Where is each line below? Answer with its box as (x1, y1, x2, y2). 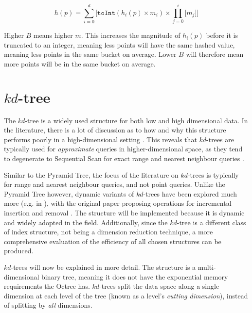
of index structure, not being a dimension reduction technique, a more (4, 227, 213, 237)
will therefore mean (186, 49, 244, 59)
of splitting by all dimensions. (4, 300, 92, 310)
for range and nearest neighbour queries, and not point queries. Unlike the (4, 179, 225, 189)
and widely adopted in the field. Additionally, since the (4, 217, 168, 227)
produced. (4, 246, 34, 256)
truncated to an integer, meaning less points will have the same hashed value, (4, 39, 235, 49)
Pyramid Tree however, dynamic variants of (4, 188, 134, 198)
